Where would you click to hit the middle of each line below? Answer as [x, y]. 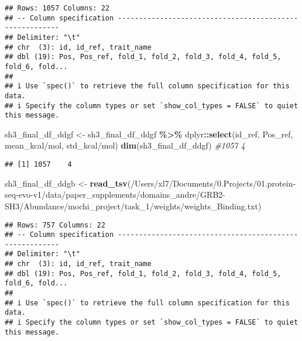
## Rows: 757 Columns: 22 [55, 225]
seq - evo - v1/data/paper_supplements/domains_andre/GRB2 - [115, 194]
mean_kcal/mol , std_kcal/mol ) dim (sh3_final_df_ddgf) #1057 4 [125, 145]
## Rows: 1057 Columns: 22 [57, 8]
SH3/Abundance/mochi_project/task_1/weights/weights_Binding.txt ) [133, 206]
